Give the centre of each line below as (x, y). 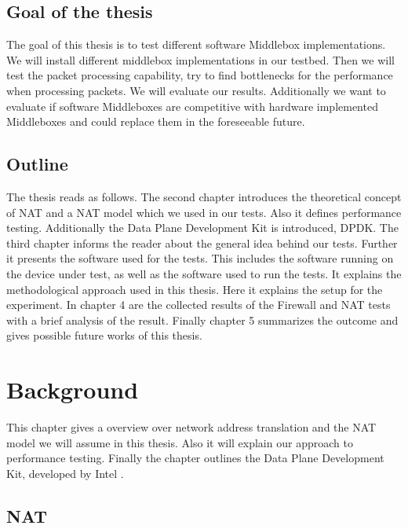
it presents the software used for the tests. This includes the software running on (200, 258)
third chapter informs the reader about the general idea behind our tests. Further (202, 242)
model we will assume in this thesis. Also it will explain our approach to (180, 442)
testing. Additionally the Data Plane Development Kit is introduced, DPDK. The (202, 228)
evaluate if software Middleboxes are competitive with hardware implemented (192, 106)
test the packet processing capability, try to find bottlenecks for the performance (200, 75)
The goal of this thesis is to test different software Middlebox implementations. (196, 44)
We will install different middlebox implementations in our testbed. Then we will (200, 59)
